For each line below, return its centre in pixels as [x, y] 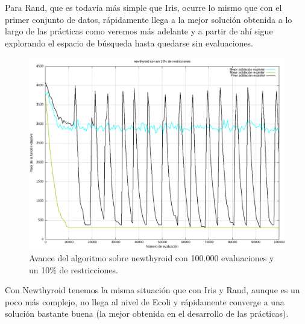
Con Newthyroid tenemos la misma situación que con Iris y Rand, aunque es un [152, 290]
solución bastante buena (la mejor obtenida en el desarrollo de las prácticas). [147, 313]
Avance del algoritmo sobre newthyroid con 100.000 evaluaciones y [152, 257]
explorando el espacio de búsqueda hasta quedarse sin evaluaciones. [129, 43]
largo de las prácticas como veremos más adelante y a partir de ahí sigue [139, 31]
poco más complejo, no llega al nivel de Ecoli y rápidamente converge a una [145, 301]
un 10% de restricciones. [74, 269]
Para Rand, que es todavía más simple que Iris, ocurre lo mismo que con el [143, 7]
